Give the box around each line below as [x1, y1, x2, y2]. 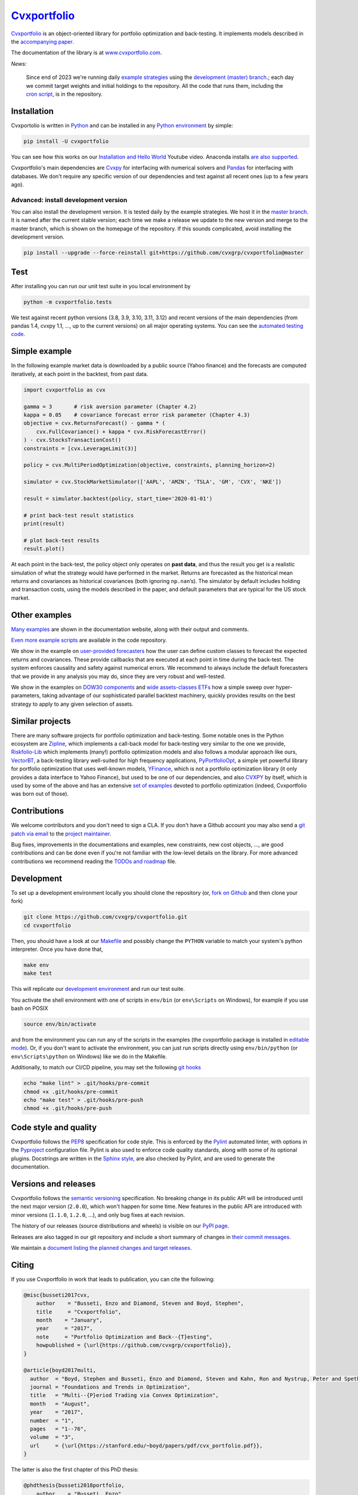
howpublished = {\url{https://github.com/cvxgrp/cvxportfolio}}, [36, 1342, 232, 1348]
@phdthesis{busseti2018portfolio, [23, 1482, 125, 1489]
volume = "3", [30, 1434, 75, 1441]
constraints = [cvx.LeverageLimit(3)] [23, 445, 137, 451]
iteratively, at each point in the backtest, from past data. [11, 370, 149, 377]
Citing [11, 1259, 34, 1270]
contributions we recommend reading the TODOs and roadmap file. [11, 858, 177, 865]
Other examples [11, 610, 72, 620]
